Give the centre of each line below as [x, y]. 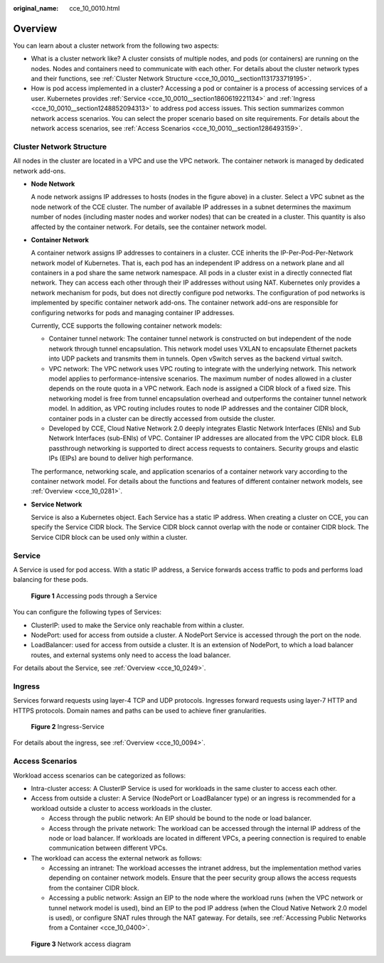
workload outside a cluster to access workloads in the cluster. [122, 808]
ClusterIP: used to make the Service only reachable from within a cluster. [138, 625]
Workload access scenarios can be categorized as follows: [100, 775]
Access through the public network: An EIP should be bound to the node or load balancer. [180, 819]
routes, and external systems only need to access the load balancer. [131, 655]
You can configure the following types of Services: [87, 612]
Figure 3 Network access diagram [81, 944]
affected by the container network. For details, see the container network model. [149, 227]
